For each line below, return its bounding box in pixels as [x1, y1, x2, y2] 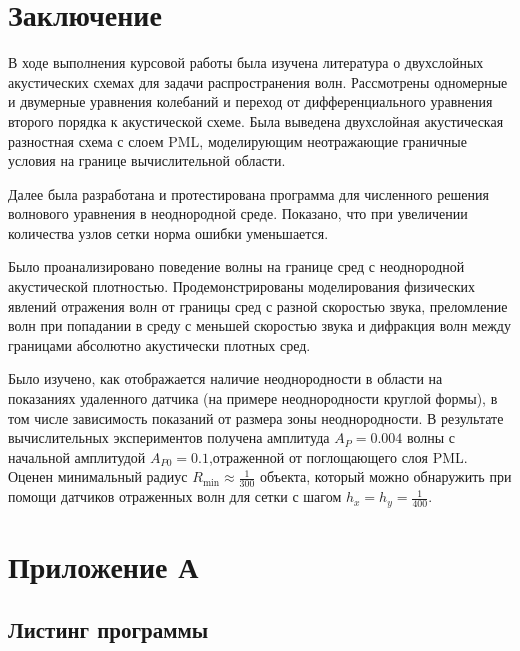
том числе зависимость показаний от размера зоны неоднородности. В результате [8, 407, 504, 428]
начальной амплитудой [8, 446, 146, 467]
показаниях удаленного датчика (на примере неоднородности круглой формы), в [8, 388, 498, 409]
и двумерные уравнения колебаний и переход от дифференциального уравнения [8, 91, 493, 112]
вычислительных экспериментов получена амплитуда [8, 427, 330, 448]
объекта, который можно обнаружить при [259, 466, 512, 487]
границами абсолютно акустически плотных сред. [8, 334, 311, 355]
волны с [406, 427, 456, 448]
